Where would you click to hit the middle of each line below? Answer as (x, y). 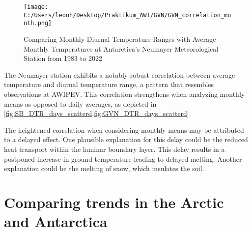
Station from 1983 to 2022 (63, 58)
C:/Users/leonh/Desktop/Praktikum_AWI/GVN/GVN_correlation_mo (127, 15)
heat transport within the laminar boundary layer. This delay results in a (114, 149)
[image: (36, 7)
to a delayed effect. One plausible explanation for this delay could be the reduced (126, 139)
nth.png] (38, 23)
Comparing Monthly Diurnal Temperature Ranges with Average (120, 39)
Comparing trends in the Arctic (114, 202)
